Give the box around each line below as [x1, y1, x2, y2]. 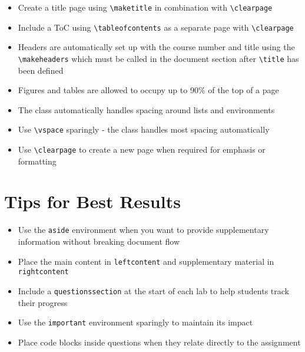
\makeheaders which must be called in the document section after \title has [18, 52, 299, 64]
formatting [18, 154, 57, 167]
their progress [18, 296, 68, 308]
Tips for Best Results [4, 189, 181, 213]
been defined [18, 64, 64, 76]
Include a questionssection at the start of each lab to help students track [18, 284, 289, 297]
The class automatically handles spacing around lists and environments [18, 103, 275, 116]
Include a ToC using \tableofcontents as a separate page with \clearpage [18, 21, 294, 33]
